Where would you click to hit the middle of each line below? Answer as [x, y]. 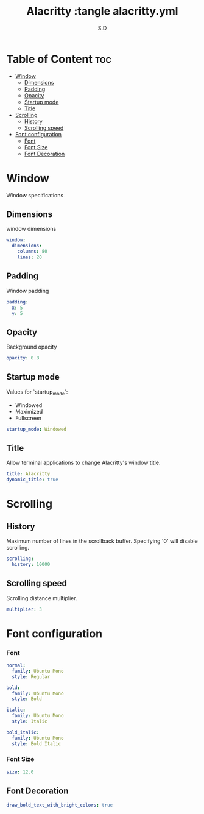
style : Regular [31, 677]
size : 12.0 [20, 772]
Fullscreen [28, 418]
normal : [16, 665]
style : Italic [30, 721]
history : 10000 [31, 564]
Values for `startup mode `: [37, 392]
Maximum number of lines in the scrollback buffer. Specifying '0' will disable [102, 541]
